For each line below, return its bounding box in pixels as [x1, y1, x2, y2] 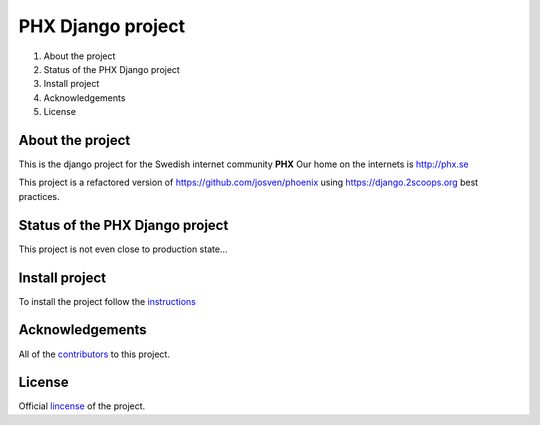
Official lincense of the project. [18, 400, 146, 412]
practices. [18, 190, 60, 202]
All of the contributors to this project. [18, 348, 170, 360]
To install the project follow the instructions [18, 295, 197, 307]
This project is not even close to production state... [18, 243, 228, 255]
